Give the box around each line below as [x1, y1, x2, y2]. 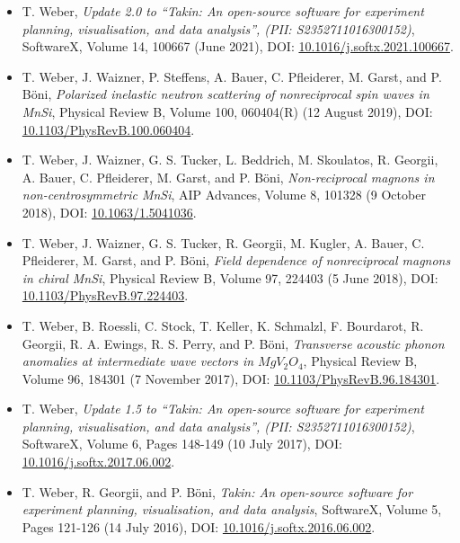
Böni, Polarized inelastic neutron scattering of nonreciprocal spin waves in [22, 85, 429, 103]
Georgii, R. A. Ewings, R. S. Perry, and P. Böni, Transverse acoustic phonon [22, 334, 445, 352]
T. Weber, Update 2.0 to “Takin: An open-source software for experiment [22, 2, 424, 20]
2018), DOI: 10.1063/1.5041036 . [22, 202, 197, 221]
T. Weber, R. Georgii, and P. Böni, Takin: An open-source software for [22, 482, 413, 501]
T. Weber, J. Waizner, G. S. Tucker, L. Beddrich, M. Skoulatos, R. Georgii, [22, 150, 438, 169]
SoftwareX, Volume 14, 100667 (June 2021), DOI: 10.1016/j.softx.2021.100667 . [22, 37, 454, 56]
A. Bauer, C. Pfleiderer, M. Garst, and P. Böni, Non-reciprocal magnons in [22, 167, 435, 186]
